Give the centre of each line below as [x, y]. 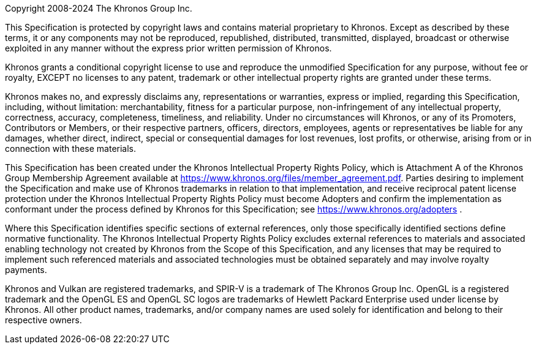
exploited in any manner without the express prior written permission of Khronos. [168, 48]
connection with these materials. [71, 148]
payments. [26, 270]
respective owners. [43, 320]
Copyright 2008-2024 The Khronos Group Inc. [99, 8]
